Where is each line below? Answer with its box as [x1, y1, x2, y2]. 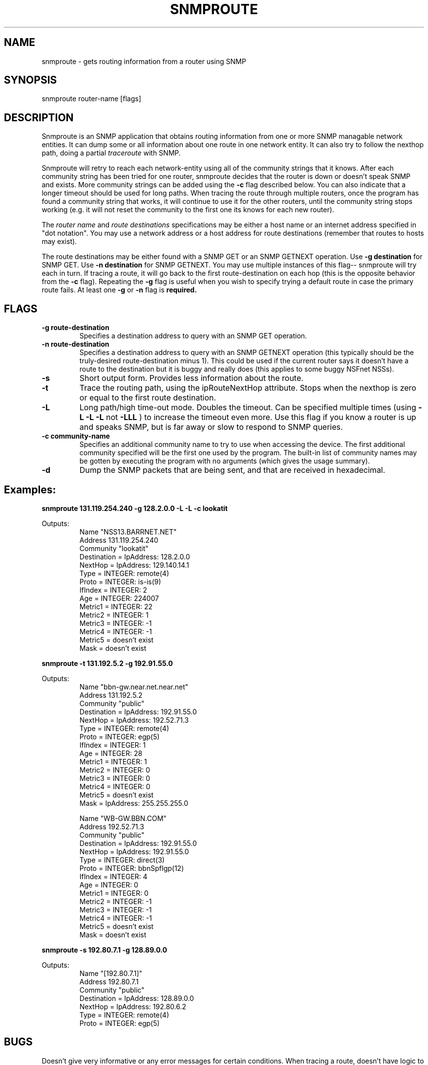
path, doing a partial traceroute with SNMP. [42, 149, 181, 157]
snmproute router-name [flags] [42, 94, 141, 103]
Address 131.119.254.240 [79, 535, 158, 544]
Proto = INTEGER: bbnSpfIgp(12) [79, 864, 184, 872]
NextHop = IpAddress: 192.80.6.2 [79, 1002, 187, 1011]
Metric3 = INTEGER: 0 [79, 774, 150, 782]
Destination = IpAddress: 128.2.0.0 [79, 552, 190, 561]
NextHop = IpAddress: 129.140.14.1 [79, 560, 190, 569]
